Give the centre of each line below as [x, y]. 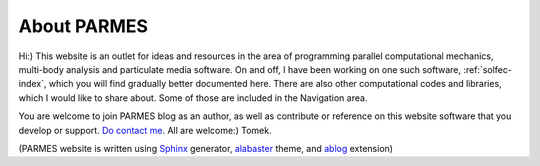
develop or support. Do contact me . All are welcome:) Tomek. [145, 130]
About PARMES [83, 26]
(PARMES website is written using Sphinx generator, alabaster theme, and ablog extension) [206, 148]
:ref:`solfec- [487, 69]
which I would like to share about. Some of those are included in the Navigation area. [193, 97]
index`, [32, 84]
